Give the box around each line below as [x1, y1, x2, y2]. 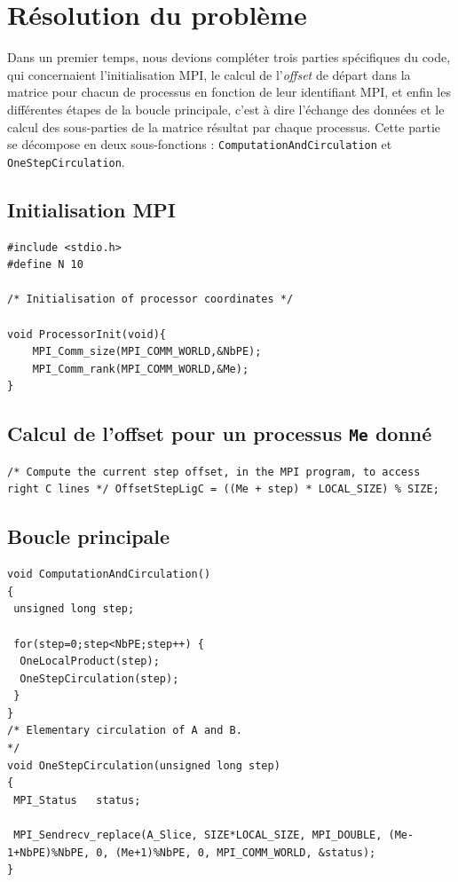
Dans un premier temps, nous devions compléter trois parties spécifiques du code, [7, 48, 451, 67]
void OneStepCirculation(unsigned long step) [7, 759, 280, 772]
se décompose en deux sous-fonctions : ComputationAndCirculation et [7, 135, 392, 154]
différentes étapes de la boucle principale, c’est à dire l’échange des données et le [7, 99, 445, 118]
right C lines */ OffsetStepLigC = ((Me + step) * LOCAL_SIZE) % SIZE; [7, 483, 439, 496]
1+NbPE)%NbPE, [7, 846, 91, 859]
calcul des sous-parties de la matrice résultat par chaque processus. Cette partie [7, 117, 441, 136]
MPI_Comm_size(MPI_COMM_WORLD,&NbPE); [32, 345, 262, 358]
